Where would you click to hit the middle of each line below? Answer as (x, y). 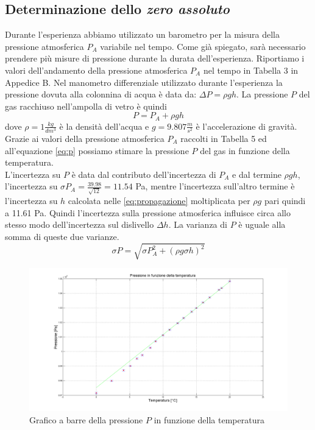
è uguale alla (262, 224)
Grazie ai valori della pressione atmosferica (85, 138)
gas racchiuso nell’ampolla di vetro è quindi (86, 106)
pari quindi (285, 201)
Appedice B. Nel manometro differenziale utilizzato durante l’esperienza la (144, 82)
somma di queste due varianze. (62, 236)
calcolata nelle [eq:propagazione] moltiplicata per (159, 201)
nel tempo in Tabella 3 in (251, 70)
